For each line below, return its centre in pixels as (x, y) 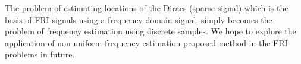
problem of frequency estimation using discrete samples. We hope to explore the (150, 31)
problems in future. (40, 54)
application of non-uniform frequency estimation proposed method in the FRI (146, 42)
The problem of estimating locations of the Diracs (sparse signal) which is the (147, 8)
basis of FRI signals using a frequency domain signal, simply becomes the (139, 19)
